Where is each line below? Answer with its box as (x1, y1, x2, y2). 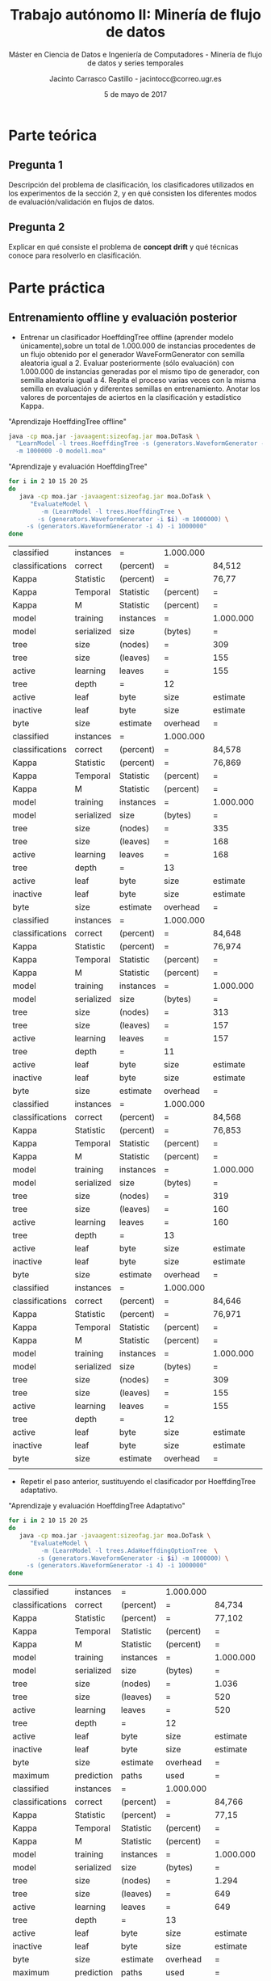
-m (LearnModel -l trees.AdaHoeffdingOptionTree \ (40, 1546, 219, 1554)
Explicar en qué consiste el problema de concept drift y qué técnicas (8, 242, 239, 251)
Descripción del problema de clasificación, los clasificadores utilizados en (8, 179, 255, 189)
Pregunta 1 (8, 158, 63, 172)
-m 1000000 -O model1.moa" (15, 447, 106, 456)
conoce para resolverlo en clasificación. (8, 250, 142, 260)
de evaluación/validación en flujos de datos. (8, 196, 155, 207)
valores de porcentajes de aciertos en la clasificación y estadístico (19, 392, 242, 402)
